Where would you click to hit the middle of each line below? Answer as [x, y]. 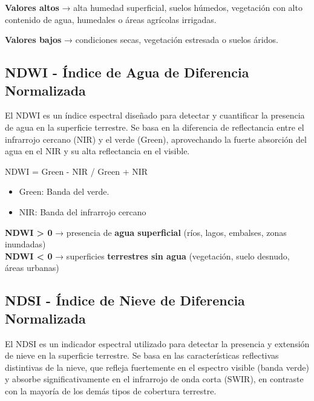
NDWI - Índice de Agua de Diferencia [127, 72]
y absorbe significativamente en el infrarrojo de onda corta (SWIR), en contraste [154, 379]
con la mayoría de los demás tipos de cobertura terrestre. [111, 390]
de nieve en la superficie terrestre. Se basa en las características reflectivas [142, 355]
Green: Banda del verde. [64, 191]
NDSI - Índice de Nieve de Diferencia [125, 300]
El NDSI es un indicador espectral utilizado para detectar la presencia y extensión [157, 343]
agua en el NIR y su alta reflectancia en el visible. [97, 151]
